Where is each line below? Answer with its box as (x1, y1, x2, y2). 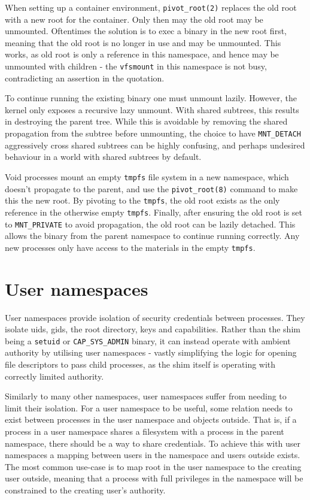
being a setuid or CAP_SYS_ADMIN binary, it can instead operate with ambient (5, 334, 291, 347)
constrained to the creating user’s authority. (5, 483, 166, 496)
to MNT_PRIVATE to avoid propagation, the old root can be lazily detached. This (5, 217, 296, 230)
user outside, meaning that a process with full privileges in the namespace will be (5, 472, 303, 484)
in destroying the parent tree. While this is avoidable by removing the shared (5, 115, 288, 128)
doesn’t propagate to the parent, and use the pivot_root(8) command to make (5, 182, 298, 195)
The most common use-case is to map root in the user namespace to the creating (5, 460, 302, 472)
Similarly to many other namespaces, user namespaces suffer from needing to (5, 390, 287, 402)
